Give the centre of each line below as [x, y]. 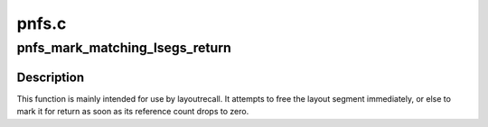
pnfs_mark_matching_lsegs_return [124, 48]
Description [51, 77]
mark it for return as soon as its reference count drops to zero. [133, 112]
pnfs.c [42, 23]
